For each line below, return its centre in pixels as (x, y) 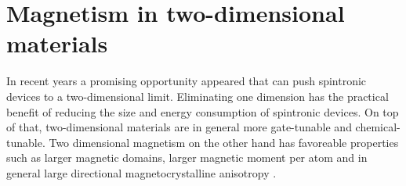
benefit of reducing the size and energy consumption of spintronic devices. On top (203, 111)
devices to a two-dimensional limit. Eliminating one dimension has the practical (198, 96)
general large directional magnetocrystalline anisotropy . (141, 172)
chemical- (378, 127)
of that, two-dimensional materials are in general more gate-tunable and (179, 127)
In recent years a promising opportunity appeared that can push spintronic (187, 81)
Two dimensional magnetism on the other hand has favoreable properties (224, 142)
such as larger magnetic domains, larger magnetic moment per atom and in (187, 157)
